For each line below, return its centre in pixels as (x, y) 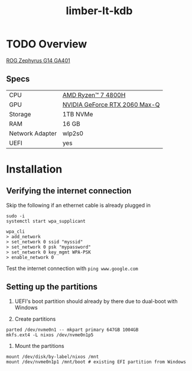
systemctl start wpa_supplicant (46, 221)
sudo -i (16, 216)
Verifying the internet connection (69, 191)
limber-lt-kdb (99, 11)
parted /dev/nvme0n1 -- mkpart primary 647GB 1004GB (72, 330)
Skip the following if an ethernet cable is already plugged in (78, 205)
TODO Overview (47, 44)
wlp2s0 (73, 133)
